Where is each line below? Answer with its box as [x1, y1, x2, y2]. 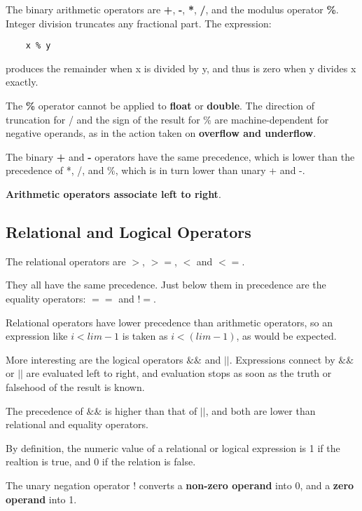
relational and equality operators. [6, 417, 149, 432]
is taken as [122, 328, 168, 343]
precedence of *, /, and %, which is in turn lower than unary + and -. [6, 163, 305, 178]
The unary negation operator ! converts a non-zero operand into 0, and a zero [6, 477, 354, 492]
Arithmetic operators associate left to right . [6, 187, 221, 201]
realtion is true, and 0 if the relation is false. [6, 454, 196, 469]
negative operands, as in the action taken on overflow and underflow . [6, 126, 316, 140]
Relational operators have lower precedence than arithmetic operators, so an [6, 314, 333, 329]
